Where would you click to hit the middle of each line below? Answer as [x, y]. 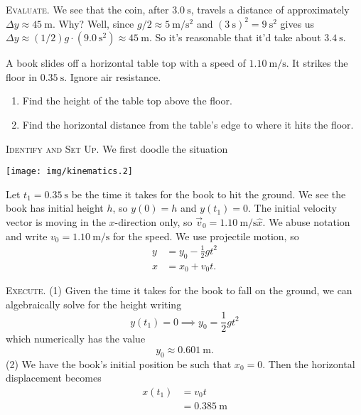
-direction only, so [153, 222]
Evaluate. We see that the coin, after [87, 9]
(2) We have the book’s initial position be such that [119, 363]
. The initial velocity [292, 208]
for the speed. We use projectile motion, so [206, 236]
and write [27, 236]
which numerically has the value [76, 339]
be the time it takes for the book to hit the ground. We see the [209, 194]
